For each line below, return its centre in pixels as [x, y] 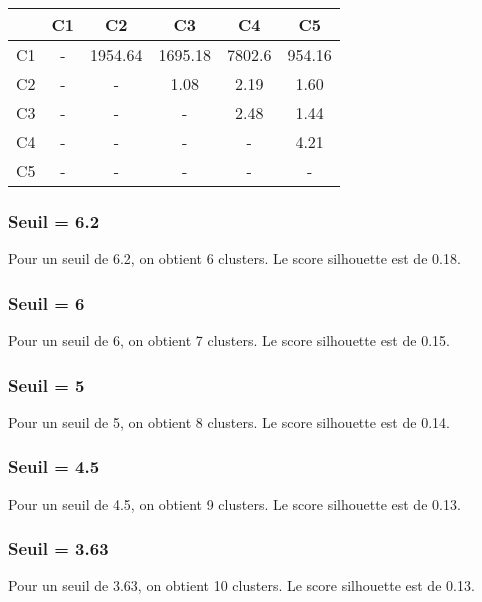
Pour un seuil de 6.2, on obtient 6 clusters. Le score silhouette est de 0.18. [234, 258]
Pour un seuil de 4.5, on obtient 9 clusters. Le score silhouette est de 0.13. [234, 503]
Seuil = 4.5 [54, 466]
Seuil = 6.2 [54, 220]
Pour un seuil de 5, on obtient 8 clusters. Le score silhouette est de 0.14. [229, 421]
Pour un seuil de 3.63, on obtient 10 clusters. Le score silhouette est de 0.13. [241, 585]
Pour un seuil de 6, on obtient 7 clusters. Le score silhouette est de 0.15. [229, 340]
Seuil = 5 [46, 384]
